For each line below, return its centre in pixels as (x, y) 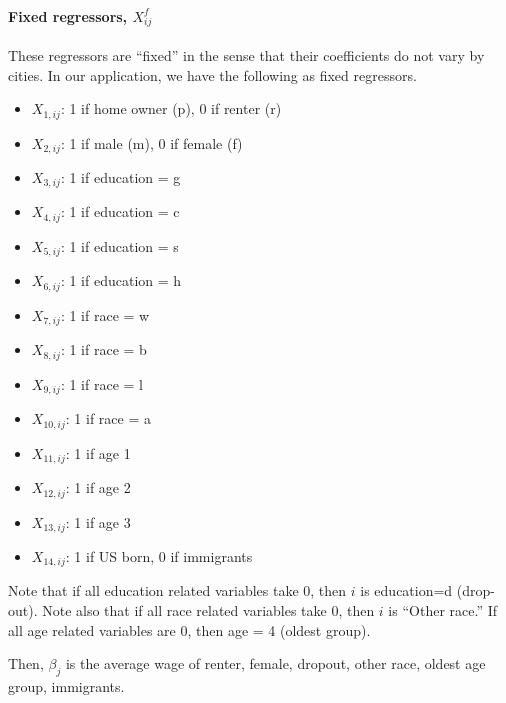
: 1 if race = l (101, 383)
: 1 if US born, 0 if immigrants (159, 556)
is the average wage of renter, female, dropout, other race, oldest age (275, 663)
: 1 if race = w (105, 314)
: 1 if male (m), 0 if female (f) (151, 142)
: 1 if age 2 (98, 487)
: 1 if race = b (103, 349)
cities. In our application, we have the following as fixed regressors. (212, 74)
